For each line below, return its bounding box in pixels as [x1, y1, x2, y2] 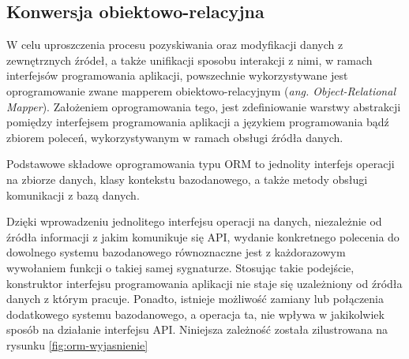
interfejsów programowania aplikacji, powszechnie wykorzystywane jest [6, 67, 348, 84]
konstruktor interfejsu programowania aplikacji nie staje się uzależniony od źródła [6, 275, 403, 291]
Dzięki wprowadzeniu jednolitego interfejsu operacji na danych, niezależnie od [6, 213, 382, 230]
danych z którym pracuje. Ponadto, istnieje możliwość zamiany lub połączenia [6, 290, 385, 307]
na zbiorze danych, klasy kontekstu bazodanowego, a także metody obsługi [6, 170, 368, 187]
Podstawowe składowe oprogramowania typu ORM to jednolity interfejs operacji [6, 155, 395, 172]
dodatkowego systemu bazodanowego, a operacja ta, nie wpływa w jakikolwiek [6, 305, 385, 322]
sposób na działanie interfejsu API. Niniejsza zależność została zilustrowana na [6, 321, 388, 338]
